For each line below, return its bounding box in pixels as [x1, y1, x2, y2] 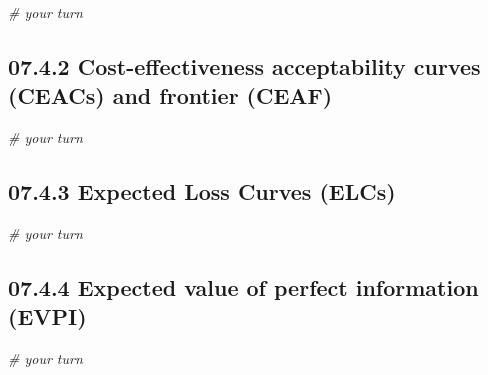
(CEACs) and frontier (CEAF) [8, 80, 333, 111]
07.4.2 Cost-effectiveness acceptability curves [8, 50, 481, 81]
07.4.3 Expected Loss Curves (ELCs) [8, 176, 396, 207]
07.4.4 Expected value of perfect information [8, 271, 479, 302]
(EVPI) [8, 301, 87, 332]
